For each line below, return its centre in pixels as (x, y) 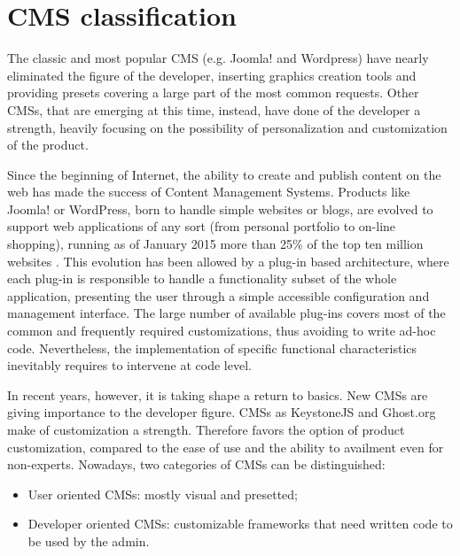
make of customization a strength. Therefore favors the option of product (206, 429)
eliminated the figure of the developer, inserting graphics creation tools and (212, 75)
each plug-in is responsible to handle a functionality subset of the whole (202, 278)
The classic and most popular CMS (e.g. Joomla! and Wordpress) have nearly (218, 58)
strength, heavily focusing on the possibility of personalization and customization (227, 127)
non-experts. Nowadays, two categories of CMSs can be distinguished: (196, 464)
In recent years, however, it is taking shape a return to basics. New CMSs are (218, 394)
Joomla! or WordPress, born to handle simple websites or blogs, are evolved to (220, 208)
